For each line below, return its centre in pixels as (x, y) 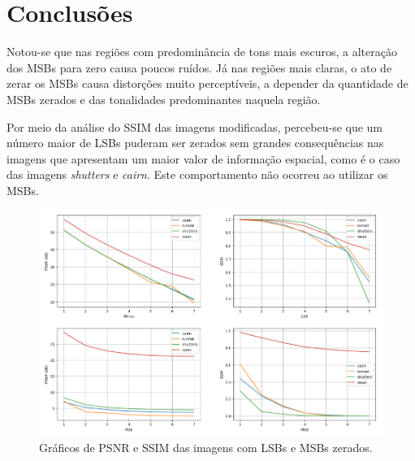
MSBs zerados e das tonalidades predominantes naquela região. (164, 99)
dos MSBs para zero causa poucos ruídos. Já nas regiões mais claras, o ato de (199, 67)
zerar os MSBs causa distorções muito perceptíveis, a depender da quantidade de (207, 83)
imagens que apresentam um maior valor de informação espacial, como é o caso (203, 158)
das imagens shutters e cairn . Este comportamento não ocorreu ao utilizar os (197, 174)
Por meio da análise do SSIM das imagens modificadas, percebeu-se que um (195, 126)
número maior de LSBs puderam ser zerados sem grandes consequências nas (195, 143)
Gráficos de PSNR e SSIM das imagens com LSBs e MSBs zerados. (206, 447)
